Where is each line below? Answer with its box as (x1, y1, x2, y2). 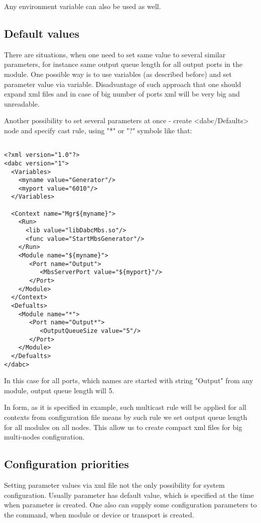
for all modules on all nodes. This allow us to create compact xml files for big (4, 421, 242, 432)
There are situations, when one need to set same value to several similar (4, 49, 226, 59)
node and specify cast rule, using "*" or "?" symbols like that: (4, 125, 192, 135)
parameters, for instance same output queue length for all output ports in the (4, 59, 242, 69)
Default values (4, 25, 80, 41)
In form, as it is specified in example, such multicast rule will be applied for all (4, 402, 246, 412)
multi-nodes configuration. (4, 431, 85, 442)
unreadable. (4, 98, 40, 109)
